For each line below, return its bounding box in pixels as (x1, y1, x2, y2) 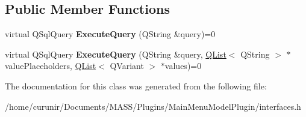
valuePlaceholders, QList (5, 59, 96, 72)
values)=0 (164, 59, 202, 72)
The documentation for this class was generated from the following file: (5, 79, 267, 92)
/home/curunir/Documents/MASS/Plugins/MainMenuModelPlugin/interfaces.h (5, 100, 301, 112)
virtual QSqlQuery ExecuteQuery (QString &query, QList (5, 47, 226, 60)
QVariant (110, 59, 144, 72)
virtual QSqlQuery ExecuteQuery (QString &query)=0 (5, 28, 216, 40)
